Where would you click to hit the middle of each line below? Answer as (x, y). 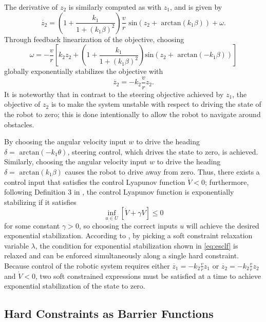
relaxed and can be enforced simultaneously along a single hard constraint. (122, 255)
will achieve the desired (223, 225)
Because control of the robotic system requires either (87, 265)
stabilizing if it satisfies (40, 202)
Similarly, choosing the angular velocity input (76, 162)
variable (16, 245)
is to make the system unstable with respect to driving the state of (156, 104)
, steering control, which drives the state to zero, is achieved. (163, 151)
